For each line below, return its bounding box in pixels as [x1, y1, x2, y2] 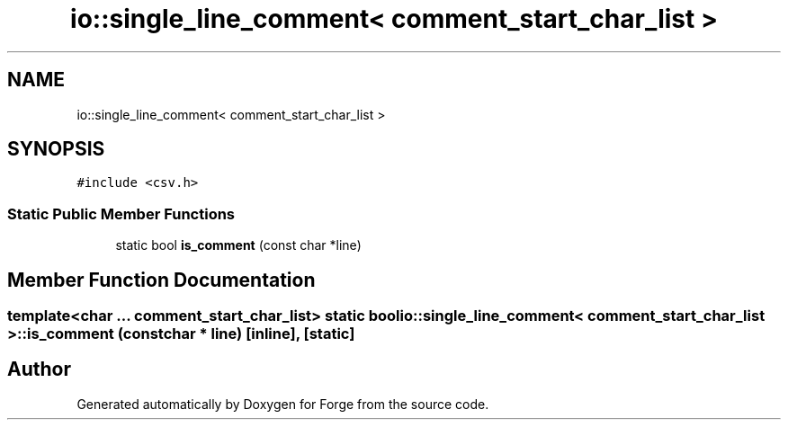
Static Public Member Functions [7, 204, 236, 223]
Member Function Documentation [7, 268, 316, 291]
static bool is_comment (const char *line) [115, 237, 362, 254]
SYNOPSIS [7, 138, 105, 161]
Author [7, 358, 71, 381]
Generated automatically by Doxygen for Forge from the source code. [76, 396, 489, 412]
